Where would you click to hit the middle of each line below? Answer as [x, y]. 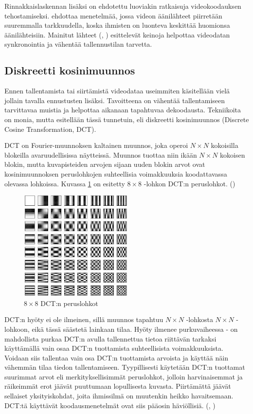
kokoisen [233, 154]
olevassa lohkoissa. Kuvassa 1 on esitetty [65, 183]
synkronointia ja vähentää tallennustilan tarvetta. [78, 44]
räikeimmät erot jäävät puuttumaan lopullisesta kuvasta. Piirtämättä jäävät [118, 386]
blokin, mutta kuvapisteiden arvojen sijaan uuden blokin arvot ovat [105, 164]
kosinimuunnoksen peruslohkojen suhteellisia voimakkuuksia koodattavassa [116, 173]
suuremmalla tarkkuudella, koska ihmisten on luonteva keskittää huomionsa [117, 25]
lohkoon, [17, 329]
